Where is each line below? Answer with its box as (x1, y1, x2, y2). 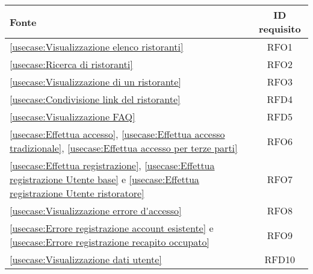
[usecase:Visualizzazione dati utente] (10, 252, 162, 266)
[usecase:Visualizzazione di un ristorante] (10, 75, 181, 89)
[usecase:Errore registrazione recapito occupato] (10, 235, 209, 249)
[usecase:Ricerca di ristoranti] (10, 57, 133, 71)
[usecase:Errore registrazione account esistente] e (10, 221, 214, 235)
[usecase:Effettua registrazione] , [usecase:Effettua (10, 158, 215, 172)
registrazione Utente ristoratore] (10, 186, 144, 200)
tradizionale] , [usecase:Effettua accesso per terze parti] (10, 141, 238, 155)
